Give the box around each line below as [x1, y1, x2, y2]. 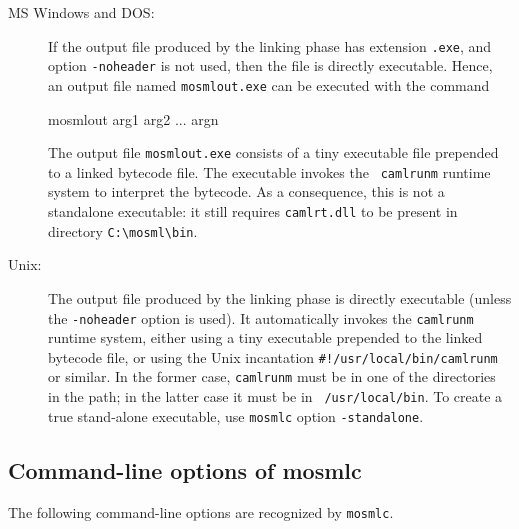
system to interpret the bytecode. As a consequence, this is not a [48, 181, 445, 202]
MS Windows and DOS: [8, 2, 155, 22]
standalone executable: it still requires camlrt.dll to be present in [48, 201, 458, 222]
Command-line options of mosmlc [8, 454, 362, 485]
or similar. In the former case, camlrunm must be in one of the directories [48, 366, 496, 387]
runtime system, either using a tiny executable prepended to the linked [48, 327, 483, 348]
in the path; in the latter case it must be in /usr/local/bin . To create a [48, 386, 503, 407]
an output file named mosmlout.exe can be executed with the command [48, 74, 490, 95]
